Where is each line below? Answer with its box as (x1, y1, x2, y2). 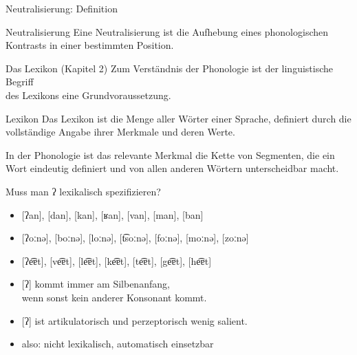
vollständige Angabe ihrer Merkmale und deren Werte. (6, 125, 235, 139)
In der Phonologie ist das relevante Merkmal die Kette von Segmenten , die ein (6, 147, 335, 162)
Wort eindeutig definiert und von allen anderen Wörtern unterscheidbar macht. (6, 161, 339, 175)
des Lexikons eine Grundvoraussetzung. (6, 87, 171, 102)
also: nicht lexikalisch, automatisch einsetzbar (21, 336, 214, 351)
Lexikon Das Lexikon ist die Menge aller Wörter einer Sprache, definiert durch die (6, 111, 351, 125)
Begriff (6, 74, 34, 89)
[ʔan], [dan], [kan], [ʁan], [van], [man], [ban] (21, 207, 204, 222)
